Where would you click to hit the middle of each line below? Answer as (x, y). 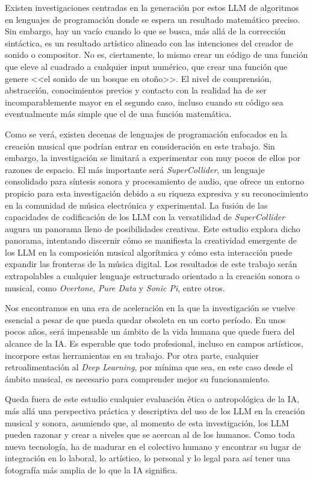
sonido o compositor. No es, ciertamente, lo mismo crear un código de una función (156, 55)
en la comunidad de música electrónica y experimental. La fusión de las (136, 205)
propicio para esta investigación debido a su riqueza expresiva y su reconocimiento (156, 193)
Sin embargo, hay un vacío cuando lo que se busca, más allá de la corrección (145, 31)
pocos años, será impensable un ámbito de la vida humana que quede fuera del (150, 331)
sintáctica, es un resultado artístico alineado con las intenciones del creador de (149, 43)
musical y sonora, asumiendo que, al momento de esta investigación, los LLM (147, 422)
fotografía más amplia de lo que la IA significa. (91, 469)
